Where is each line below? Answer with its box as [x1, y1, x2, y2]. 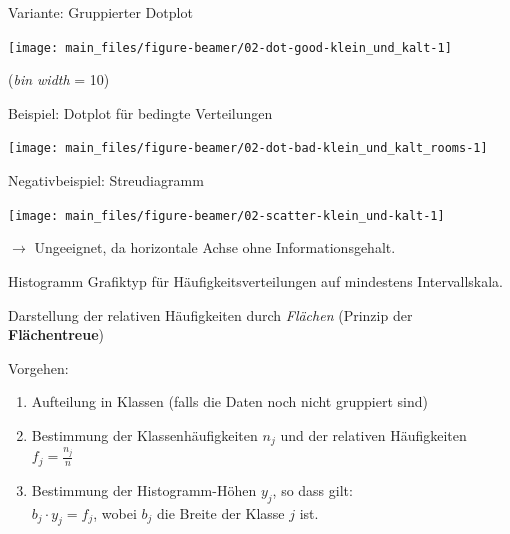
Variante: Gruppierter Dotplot [8, 2, 193, 22]
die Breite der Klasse [156, 502, 285, 523]
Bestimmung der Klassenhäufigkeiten [31, 424, 258, 445]
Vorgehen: [8, 357, 69, 378]
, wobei [93, 502, 137, 523]
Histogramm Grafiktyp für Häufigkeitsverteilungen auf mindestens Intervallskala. [8, 270, 504, 291]
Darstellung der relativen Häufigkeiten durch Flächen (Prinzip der [8, 304, 413, 325]
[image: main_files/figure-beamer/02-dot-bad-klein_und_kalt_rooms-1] [8, 141, 488, 156]
